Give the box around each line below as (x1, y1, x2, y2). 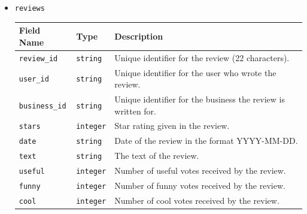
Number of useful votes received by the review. (114, 164, 286, 177)
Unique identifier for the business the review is (114, 92, 285, 105)
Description (114, 29, 163, 42)
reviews (14, 4, 45, 13)
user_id (19, 75, 49, 84)
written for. (114, 104, 157, 117)
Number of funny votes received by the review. (114, 179, 285, 192)
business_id (19, 101, 66, 110)
